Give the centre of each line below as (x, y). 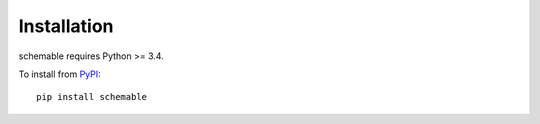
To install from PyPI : (60, 74)
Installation (66, 26)
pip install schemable (92, 97)
